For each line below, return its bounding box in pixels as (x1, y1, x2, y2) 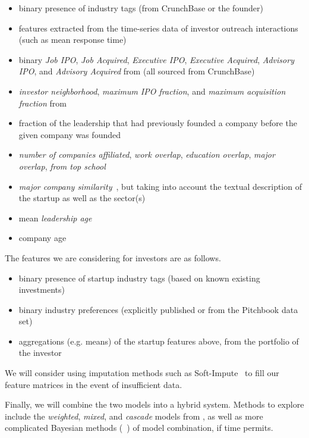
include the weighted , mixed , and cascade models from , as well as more (5, 409, 263, 422)
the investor (18, 346, 62, 359)
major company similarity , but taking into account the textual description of (18, 180, 302, 192)
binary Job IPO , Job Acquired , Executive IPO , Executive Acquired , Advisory (18, 53, 294, 65)
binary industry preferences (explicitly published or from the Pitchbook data (18, 303, 298, 315)
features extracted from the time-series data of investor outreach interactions (18, 21, 298, 34)
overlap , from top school (18, 159, 106, 172)
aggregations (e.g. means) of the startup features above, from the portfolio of (18, 334, 299, 347)
